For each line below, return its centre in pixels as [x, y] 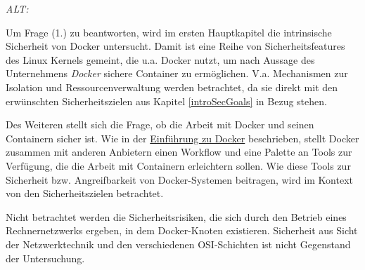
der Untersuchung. [45, 258]
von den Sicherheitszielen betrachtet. [85, 193]
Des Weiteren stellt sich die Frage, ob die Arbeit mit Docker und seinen [160, 124]
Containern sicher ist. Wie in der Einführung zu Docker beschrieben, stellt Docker [182, 138]
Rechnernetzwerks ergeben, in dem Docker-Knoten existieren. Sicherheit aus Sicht [182, 230]
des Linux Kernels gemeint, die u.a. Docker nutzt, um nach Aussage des [160, 59]
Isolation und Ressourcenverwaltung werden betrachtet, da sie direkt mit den [172, 87]
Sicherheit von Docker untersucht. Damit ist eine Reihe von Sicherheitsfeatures [175, 46]
